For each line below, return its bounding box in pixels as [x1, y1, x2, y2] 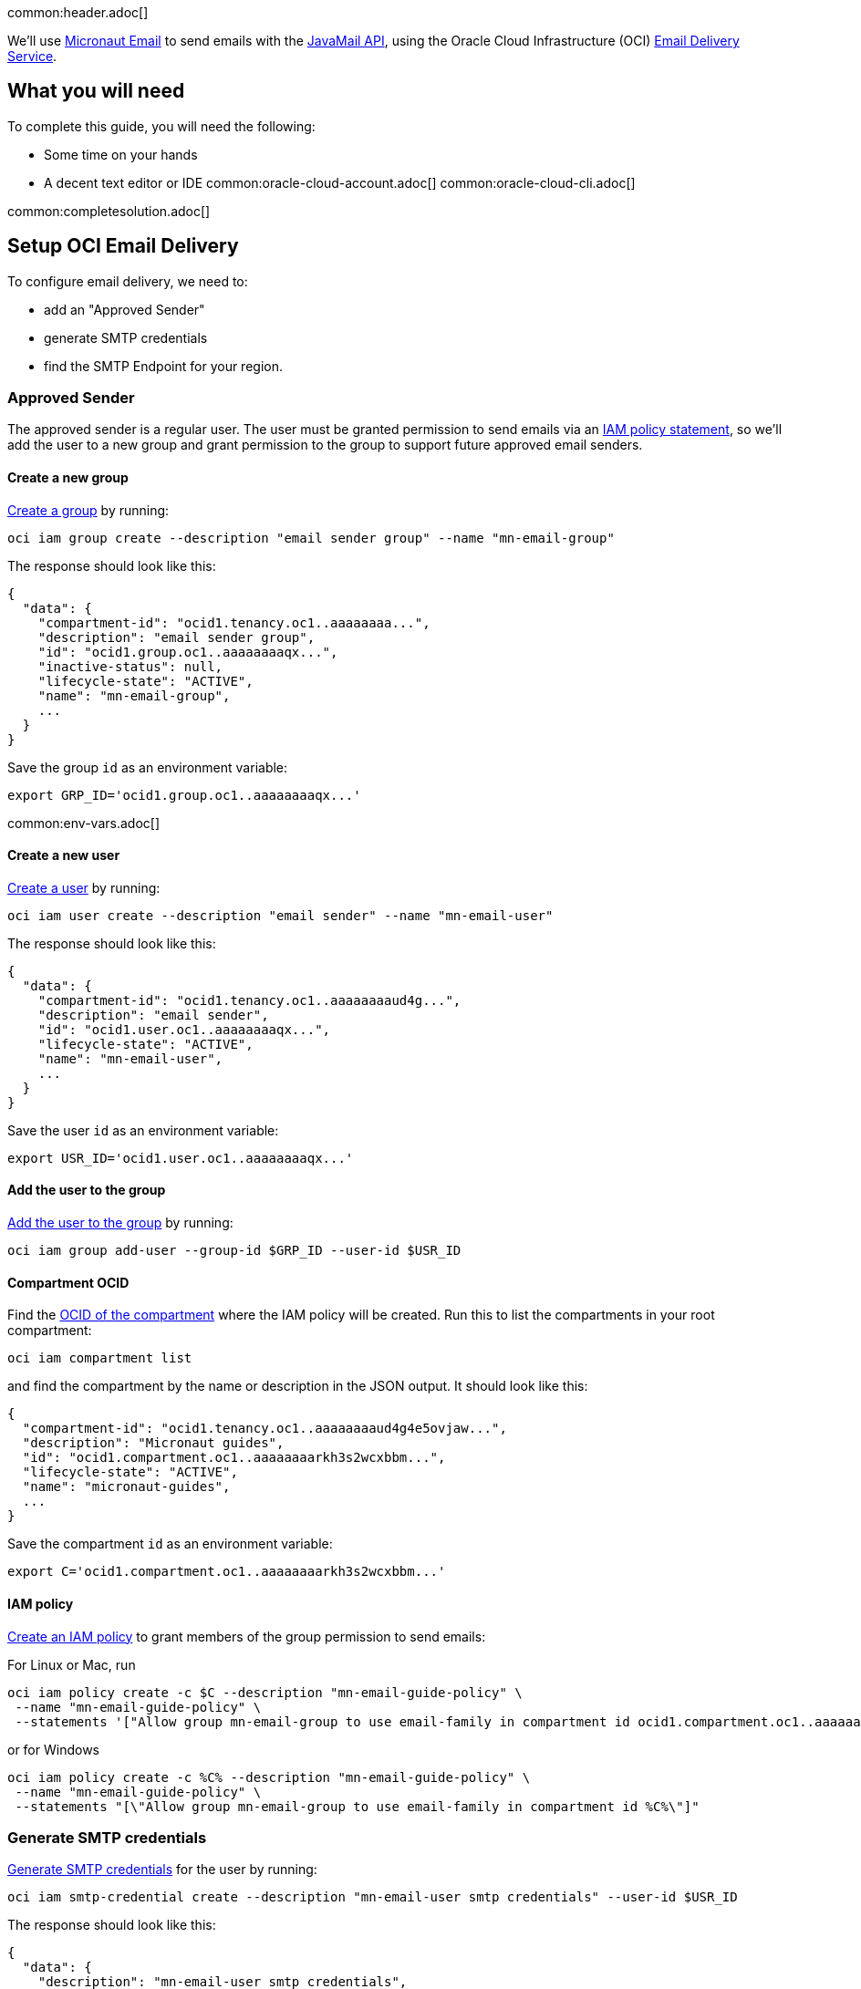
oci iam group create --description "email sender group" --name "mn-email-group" [7, 530, 615, 545]
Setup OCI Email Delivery [7, 234, 239, 258]
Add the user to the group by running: [7, 1215, 233, 1231]
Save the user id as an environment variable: [7, 1122, 279, 1138]
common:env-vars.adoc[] [7, 814, 160, 831]
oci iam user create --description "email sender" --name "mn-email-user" [7, 907, 554, 923]
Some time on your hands [44, 146, 198, 162]
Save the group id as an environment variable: [7, 759, 288, 775]
